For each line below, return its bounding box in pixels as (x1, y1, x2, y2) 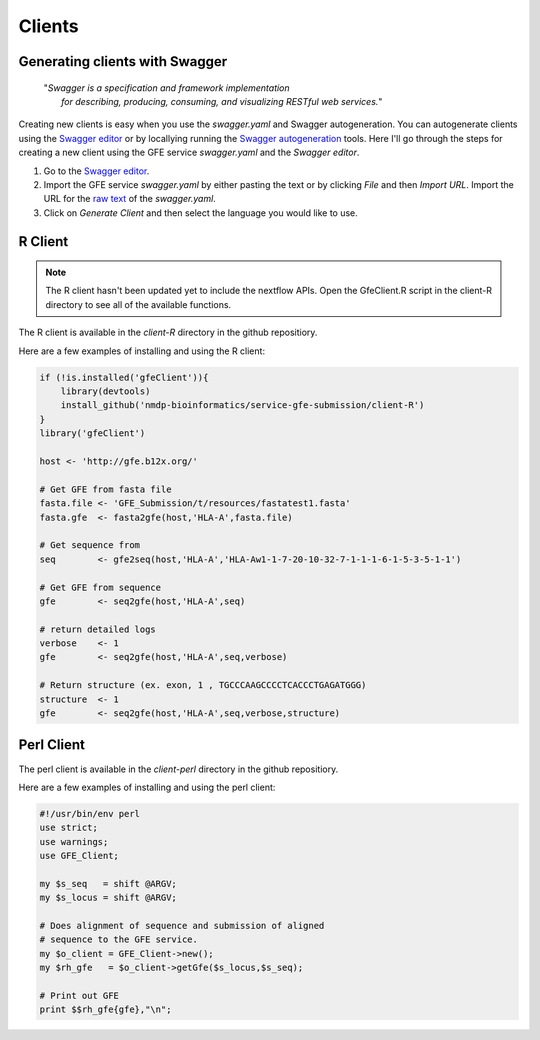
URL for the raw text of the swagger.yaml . (43, 193, 217, 205)
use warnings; (39, 836, 109, 847)
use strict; (39, 822, 99, 834)
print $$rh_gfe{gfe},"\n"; (39, 1004, 172, 1015)
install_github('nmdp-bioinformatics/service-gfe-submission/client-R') (60, 400, 425, 411)
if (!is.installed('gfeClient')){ (39, 371, 209, 383)
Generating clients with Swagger (18, 53, 228, 70)
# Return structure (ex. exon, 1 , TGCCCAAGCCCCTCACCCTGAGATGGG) (39, 680, 367, 691)
